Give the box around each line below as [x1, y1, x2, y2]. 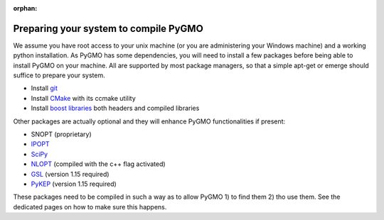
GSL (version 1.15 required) [31, 170, 110, 178]
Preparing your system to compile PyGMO [13, 22, 204, 35]
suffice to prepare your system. [13, 71, 106, 79]
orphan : [13, 4, 38, 12]
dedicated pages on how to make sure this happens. [13, 202, 167, 211]
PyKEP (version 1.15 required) [31, 180, 117, 188]
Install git [31, 84, 58, 92]
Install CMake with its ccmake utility [31, 94, 137, 102]
